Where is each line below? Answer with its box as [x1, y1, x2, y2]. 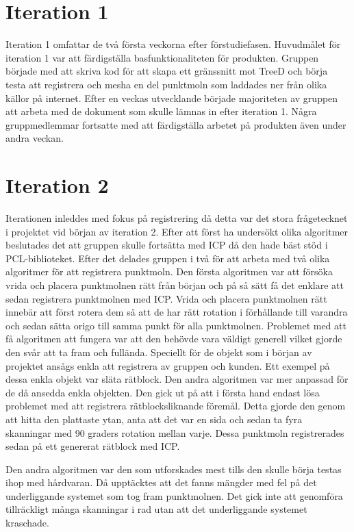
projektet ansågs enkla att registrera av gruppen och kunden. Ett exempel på [5, 358, 330, 372]
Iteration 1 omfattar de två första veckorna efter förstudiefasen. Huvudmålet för [5, 37, 341, 51]
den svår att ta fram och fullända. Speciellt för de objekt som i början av [5, 344, 312, 359]
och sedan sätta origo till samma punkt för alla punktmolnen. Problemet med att [5, 318, 346, 332]
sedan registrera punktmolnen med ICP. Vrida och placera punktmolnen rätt [5, 291, 327, 305]
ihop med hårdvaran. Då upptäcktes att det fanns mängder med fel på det [5, 475, 317, 490]
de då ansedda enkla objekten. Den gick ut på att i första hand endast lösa [5, 385, 320, 399]
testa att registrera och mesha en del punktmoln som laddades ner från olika [5, 77, 327, 91]
